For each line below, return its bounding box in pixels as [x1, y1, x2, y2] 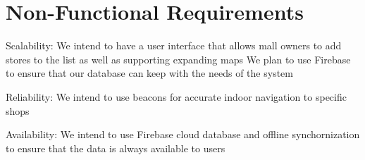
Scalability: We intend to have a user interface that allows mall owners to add [6, 38, 342, 53]
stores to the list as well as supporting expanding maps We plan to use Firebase [6, 51, 351, 66]
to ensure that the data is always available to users [6, 140, 225, 155]
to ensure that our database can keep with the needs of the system [6, 66, 293, 80]
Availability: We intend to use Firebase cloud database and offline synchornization [6, 127, 360, 142]
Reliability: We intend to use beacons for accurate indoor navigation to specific [6, 89, 347, 104]
